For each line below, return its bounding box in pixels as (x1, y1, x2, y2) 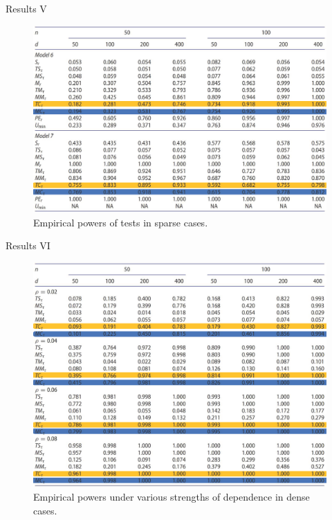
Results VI (6, 238, 50, 253)
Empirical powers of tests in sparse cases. (33, 215, 208, 229)
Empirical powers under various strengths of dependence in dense (33, 489, 310, 503)
